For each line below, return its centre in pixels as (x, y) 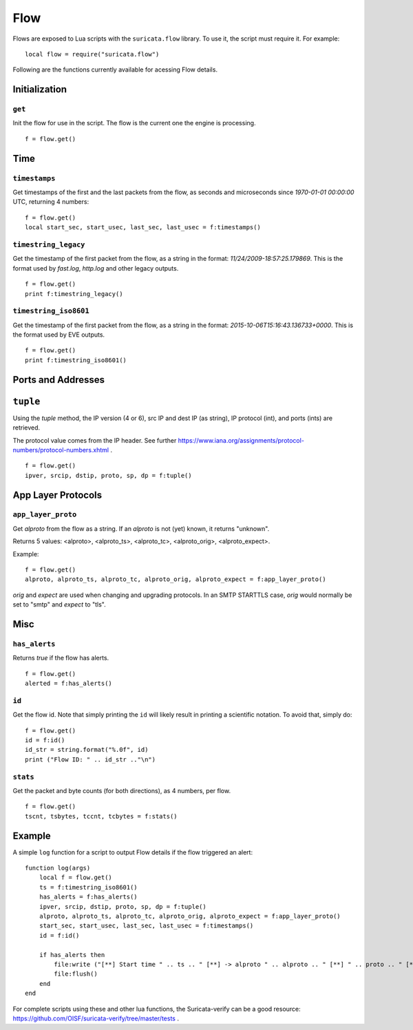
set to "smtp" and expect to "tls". (59, 605)
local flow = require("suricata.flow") (92, 54)
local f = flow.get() (76, 877)
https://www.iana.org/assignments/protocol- (241, 440)
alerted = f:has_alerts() (69, 684)
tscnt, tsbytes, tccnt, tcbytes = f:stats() (102, 816)
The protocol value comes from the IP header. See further (95, 440)
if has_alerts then (72, 955)
